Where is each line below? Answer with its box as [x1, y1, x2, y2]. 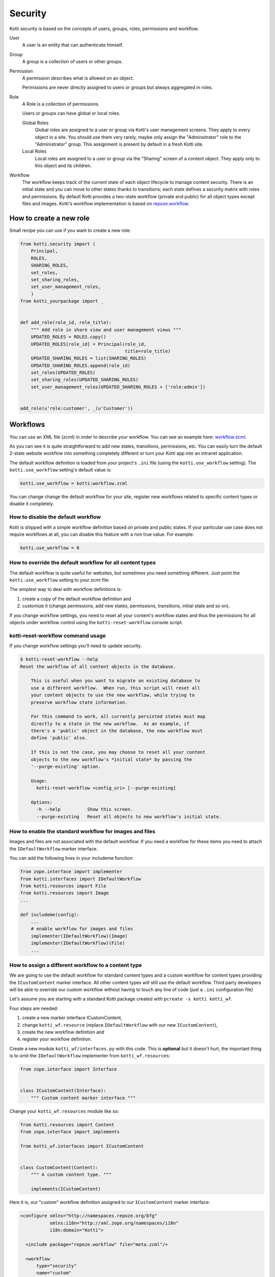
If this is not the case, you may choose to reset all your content [31, 749, 206, 755]
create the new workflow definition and [22, 1029, 104, 1035]
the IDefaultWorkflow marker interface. [9, 845, 98, 852]
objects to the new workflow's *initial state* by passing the [31, 756, 193, 762]
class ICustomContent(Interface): [20, 1088, 106, 1094]
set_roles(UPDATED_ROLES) [31, 370, 96, 375]
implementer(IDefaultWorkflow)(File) [31, 940, 125, 946]
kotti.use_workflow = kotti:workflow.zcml [20, 481, 128, 486]
